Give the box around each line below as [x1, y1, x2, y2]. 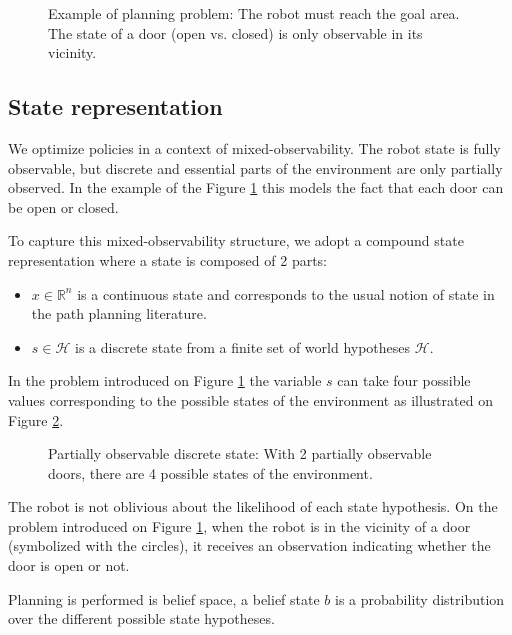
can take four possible [337, 370, 471, 391]
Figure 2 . [8, 409, 64, 430]
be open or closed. [8, 196, 119, 217]
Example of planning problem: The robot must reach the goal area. [48, 3, 460, 23]
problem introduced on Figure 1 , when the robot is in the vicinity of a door [8, 515, 471, 536]
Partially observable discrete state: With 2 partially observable [48, 443, 432, 464]
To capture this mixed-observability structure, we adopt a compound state [8, 230, 464, 251]
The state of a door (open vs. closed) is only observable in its [48, 22, 423, 43]
